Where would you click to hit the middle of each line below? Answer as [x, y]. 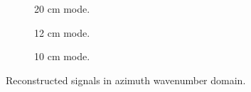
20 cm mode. [62, 8]
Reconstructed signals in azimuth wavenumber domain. [126, 80]
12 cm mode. [62, 32]
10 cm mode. [62, 56]
